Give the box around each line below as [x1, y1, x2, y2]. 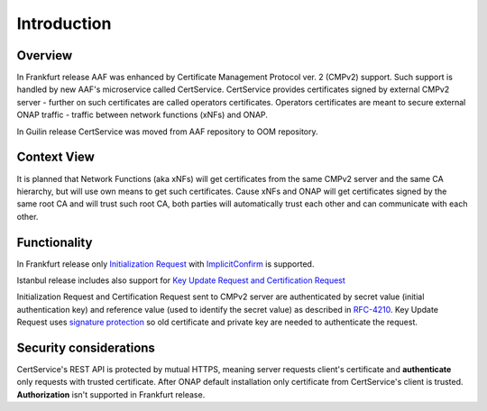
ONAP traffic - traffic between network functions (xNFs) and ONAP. [16, 109, 268, 121]
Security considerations [16, 340, 155, 355]
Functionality [16, 234, 93, 250]
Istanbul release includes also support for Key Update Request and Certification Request [16, 275, 346, 286]
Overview [16, 48, 73, 63]
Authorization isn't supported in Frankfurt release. [16, 388, 206, 400]
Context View [16, 150, 95, 165]
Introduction [16, 14, 112, 33]
